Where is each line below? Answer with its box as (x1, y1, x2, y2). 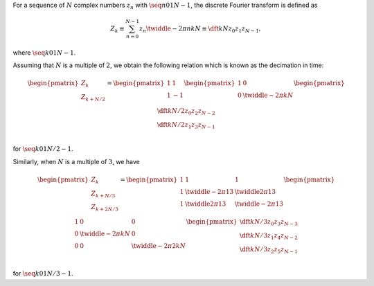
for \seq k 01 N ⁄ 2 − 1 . (12, 145, 73, 153)
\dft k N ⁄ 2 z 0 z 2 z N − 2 (157, 107, 215, 116)
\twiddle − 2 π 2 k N (131, 242, 186, 250)
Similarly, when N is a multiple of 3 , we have (12, 157, 140, 166)
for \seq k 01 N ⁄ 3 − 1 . (12, 269, 73, 278)
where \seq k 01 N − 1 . (12, 48, 76, 57)
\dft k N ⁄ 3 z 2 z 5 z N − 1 (239, 245, 298, 255)
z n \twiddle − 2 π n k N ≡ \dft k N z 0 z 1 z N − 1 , (139, 25, 261, 34)
